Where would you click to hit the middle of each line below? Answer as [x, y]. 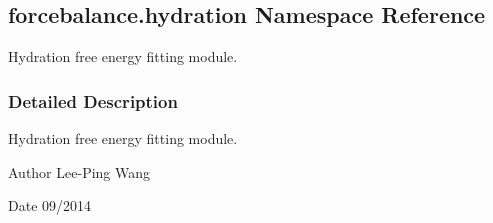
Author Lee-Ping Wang [79, 171]
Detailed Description [93, 100]
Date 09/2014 [50, 205]
